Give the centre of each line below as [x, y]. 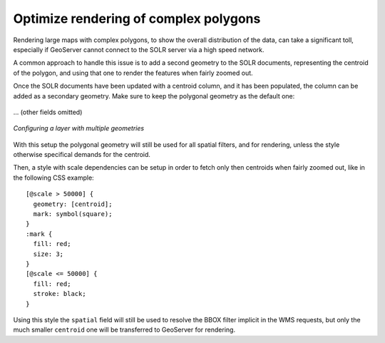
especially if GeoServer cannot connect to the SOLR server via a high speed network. [139, 49]
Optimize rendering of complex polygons [137, 19]
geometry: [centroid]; [73, 204]
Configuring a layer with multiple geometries [79, 128]
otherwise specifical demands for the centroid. [82, 155]
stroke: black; [60, 294]
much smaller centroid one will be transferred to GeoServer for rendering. [124, 330]
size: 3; [48, 254]
